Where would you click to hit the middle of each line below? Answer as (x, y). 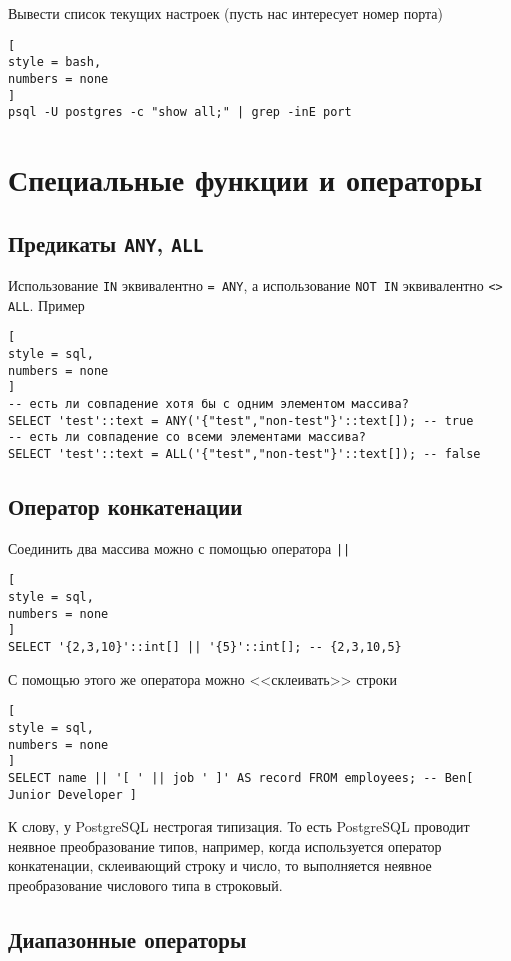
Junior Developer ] (72, 794)
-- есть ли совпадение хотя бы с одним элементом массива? (208, 403)
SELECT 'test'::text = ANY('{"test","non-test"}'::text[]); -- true (241, 420)
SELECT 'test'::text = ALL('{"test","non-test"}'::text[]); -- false (244, 453)
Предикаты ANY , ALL (106, 242)
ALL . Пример (46, 304)
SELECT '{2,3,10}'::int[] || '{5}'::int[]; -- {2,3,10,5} (205, 647)
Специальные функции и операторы (245, 179)
